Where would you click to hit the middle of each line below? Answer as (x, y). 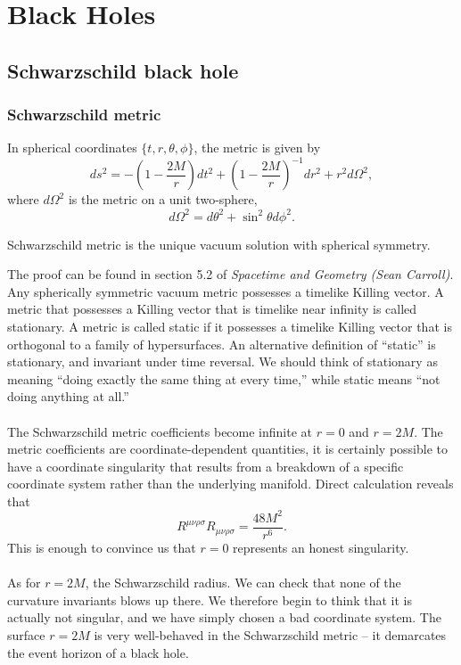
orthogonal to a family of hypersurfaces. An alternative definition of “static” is (222, 344)
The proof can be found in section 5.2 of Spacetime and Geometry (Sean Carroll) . (230, 274)
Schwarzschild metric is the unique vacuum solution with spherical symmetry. (219, 244)
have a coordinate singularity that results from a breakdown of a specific (206, 466)
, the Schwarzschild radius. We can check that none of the (243, 583)
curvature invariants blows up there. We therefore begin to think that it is (210, 599)
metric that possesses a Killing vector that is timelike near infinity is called (212, 309)
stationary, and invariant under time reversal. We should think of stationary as (222, 361)
